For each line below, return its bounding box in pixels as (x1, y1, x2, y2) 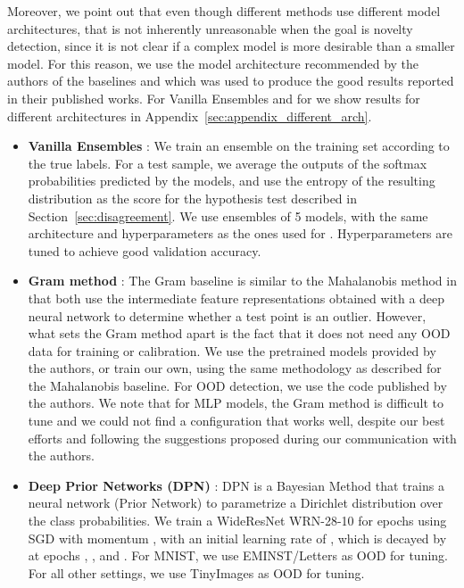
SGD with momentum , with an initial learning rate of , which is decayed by (28, 528, 447, 547)
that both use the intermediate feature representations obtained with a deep (28, 288, 445, 307)
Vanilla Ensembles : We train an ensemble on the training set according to (28, 137, 450, 155)
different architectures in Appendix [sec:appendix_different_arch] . (7, 106, 372, 125)
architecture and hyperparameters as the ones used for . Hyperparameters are (28, 224, 452, 243)
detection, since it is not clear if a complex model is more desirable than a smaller (7, 37, 455, 55)
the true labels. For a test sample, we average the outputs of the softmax (28, 153, 427, 172)
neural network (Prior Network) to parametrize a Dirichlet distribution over (28, 493, 443, 512)
